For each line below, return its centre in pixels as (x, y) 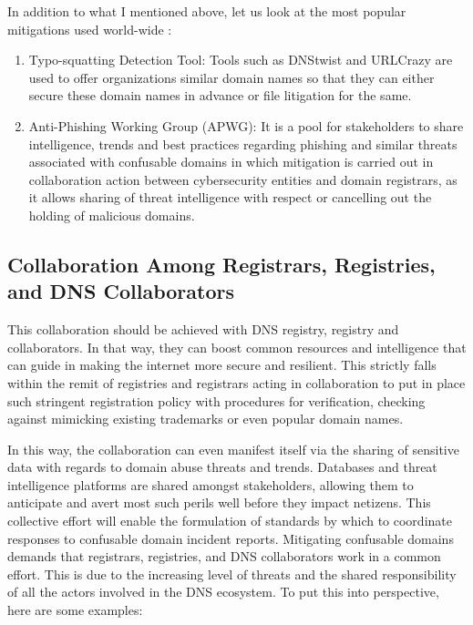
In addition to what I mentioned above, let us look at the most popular (207, 11)
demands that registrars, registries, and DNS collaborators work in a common (224, 556)
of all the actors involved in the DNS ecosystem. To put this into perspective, (223, 592)
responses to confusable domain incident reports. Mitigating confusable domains (231, 538)
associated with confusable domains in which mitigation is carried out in (231, 162)
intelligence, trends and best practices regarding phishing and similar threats (243, 143)
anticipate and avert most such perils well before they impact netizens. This (219, 502)
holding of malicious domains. (112, 215)
